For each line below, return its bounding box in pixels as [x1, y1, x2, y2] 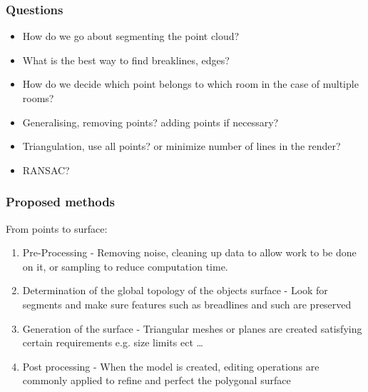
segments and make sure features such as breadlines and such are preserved [22, 296, 352, 311]
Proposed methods [6, 193, 116, 211]
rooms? [22, 91, 54, 105]
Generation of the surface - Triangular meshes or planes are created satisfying [22, 321, 362, 336]
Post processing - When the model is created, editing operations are [22, 358, 320, 373]
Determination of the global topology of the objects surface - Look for [22, 283, 328, 298]
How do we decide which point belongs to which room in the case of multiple [22, 76, 359, 91]
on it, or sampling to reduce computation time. [22, 258, 228, 273]
